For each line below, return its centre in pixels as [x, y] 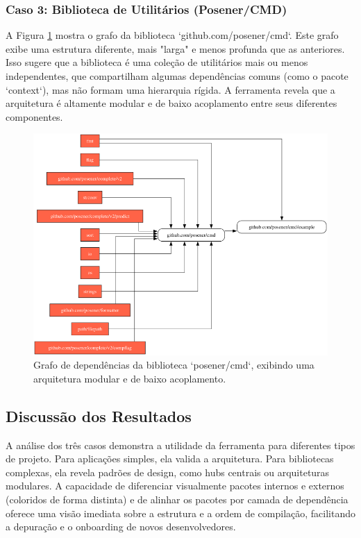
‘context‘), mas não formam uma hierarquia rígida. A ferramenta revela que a [170, 89]
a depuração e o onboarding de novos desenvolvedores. [121, 527]
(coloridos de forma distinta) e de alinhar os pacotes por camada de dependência [177, 499]
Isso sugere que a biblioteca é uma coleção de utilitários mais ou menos [157, 62]
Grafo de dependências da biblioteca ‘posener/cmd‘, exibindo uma [174, 365]
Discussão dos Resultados [99, 415]
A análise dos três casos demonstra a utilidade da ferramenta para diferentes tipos [180, 445]
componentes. [34, 116]
